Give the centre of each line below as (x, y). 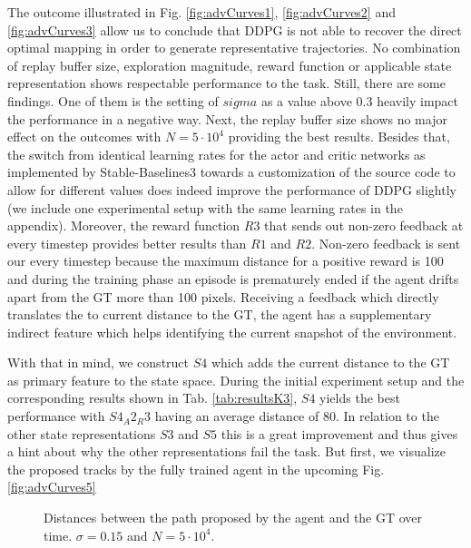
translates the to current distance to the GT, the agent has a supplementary (220, 314)
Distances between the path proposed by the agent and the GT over (233, 518)
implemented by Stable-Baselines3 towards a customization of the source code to (231, 172)
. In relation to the (387, 416)
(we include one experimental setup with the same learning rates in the (205, 207)
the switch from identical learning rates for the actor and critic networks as (216, 154)
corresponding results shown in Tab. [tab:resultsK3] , (152, 398)
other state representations (82, 433)
